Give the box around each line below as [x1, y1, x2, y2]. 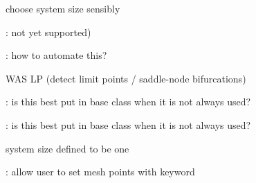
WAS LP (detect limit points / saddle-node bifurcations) [6, 71, 246, 85]
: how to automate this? [6, 48, 107, 62]
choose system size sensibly [6, 1, 120, 15]
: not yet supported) [6, 24, 91, 39]
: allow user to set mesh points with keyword [6, 164, 195, 179]
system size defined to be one [6, 141, 129, 155]
